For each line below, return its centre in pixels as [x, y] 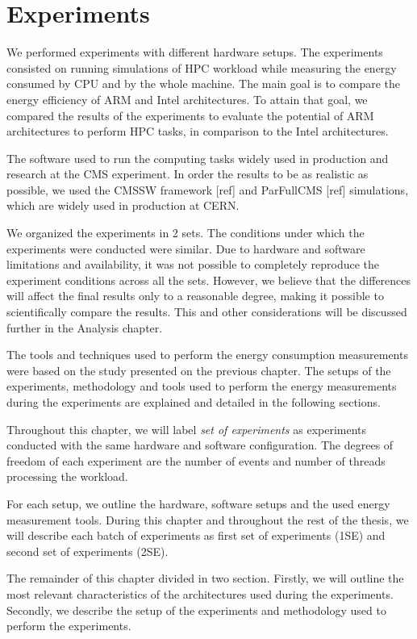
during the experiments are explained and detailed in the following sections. [194, 402]
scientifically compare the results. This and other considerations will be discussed [207, 312]
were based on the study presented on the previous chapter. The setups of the [199, 370]
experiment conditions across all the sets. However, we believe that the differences [209, 280]
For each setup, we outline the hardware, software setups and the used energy [198, 503]
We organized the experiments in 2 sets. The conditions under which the [186, 233]
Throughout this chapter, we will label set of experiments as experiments [187, 429]
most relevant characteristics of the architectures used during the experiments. [200, 593]
